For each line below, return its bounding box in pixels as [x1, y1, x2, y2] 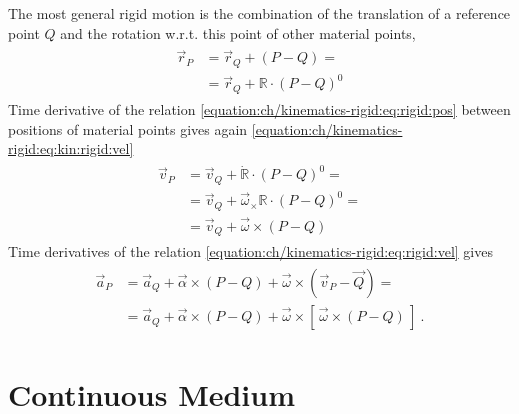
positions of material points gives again [8, 118, 248, 139]
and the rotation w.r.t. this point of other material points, [60, 22, 416, 43]
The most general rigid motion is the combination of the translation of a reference [8, 3, 511, 23]
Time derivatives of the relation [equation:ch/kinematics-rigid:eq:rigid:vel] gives [8, 241, 493, 262]
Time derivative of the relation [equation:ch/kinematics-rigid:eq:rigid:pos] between [8, 98, 511, 119]
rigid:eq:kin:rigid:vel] [8, 138, 134, 159]
